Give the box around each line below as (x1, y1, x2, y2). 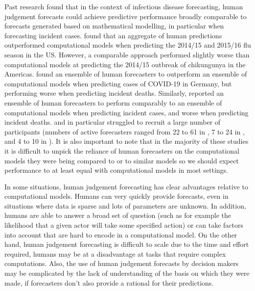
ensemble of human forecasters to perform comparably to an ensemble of (4, 97, 222, 107)
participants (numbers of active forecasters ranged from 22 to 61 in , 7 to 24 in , (4, 126, 245, 136)
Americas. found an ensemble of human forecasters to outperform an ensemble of (4, 69, 247, 79)
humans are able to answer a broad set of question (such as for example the (4, 210, 231, 220)
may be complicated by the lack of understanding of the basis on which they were (4, 268, 250, 278)
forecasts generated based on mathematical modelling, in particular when (4, 21, 224, 31)
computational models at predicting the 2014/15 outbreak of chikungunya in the (4, 59, 246, 69)
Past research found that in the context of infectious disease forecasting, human (4, 1, 243, 11)
